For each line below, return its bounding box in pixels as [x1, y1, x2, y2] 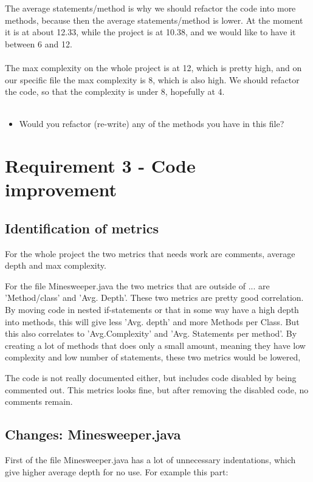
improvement [5, 177, 117, 202]
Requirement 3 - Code [5, 153, 196, 178]
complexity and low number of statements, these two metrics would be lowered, [5, 351, 301, 363]
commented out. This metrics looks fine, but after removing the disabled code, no [5, 383, 309, 396]
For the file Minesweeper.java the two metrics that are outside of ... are [5, 279, 270, 292]
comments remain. [5, 395, 73, 408]
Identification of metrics [5, 218, 159, 237]
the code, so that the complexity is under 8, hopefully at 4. [5, 85, 225, 98]
